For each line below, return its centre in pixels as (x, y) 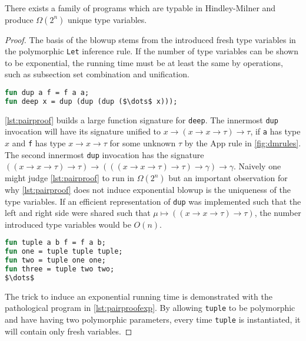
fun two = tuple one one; (55, 260)
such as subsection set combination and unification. (97, 74)
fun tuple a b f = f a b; (55, 243)
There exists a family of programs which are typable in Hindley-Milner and (140, 8)
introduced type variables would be (68, 224)
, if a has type (275, 131)
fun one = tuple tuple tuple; (64, 252)
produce (19, 19)
